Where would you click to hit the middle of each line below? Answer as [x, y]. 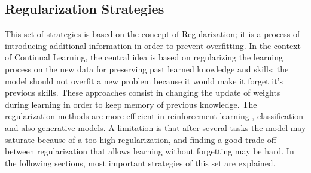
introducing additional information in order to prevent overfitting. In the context [153, 45]
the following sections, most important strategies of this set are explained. [140, 163]
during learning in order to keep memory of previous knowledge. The [131, 104]
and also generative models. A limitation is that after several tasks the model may [155, 127]
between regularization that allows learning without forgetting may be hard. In [150, 151]
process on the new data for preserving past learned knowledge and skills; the [147, 69]
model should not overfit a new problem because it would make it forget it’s [144, 81]
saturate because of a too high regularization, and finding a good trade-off [141, 139]
